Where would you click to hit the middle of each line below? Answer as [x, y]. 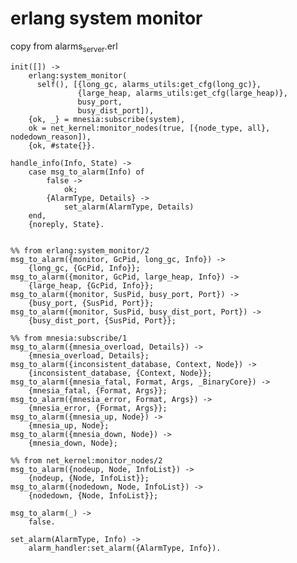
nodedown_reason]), [51, 137]
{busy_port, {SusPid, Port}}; [91, 303]
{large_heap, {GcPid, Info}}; [91, 285]
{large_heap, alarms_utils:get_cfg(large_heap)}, [182, 93]
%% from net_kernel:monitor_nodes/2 [86, 460]
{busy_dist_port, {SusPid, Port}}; [102, 320]
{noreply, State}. [66, 224]
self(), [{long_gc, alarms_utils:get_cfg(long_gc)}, [149, 84]
